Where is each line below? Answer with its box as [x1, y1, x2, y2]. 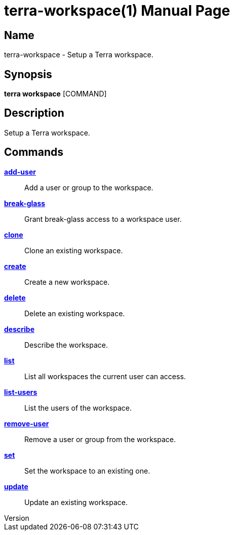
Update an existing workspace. [24, 497, 128, 507]
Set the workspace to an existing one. [24, 466, 150, 475]
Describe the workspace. [24, 340, 108, 349]
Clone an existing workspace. [24, 246, 123, 255]
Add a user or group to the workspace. [24, 183, 153, 192]
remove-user [4, 419, 49, 428]
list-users [4, 387, 37, 396]
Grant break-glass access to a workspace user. [24, 214, 182, 223]
